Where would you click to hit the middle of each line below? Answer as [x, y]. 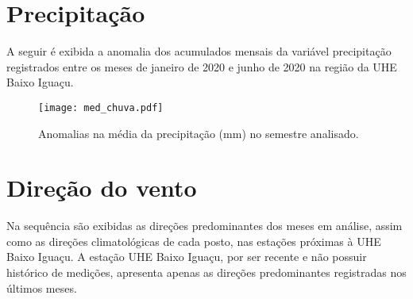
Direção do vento [102, 188]
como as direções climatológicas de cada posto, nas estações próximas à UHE [194, 241]
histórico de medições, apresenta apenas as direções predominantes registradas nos [206, 272]
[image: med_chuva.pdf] [101, 107]
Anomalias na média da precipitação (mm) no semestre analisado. [199, 133]
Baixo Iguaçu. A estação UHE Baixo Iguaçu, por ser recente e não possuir [187, 257]
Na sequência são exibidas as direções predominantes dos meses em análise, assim [205, 226]
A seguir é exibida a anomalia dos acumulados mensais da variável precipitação [199, 51]
